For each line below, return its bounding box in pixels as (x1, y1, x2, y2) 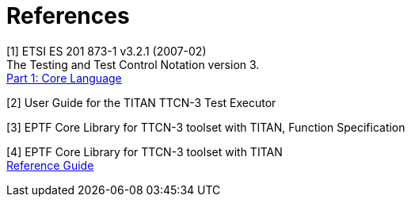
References (6, 2, 130, 29)
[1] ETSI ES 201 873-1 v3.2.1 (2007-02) (6, 44, 207, 58)
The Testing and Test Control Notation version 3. (6, 57, 260, 71)
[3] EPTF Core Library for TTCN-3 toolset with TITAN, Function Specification (6, 120, 405, 134)
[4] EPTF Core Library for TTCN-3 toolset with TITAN (6, 144, 283, 159)
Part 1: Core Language (6, 71, 122, 85)
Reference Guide (6, 158, 94, 172)
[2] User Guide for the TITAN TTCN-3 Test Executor (6, 95, 276, 109)
